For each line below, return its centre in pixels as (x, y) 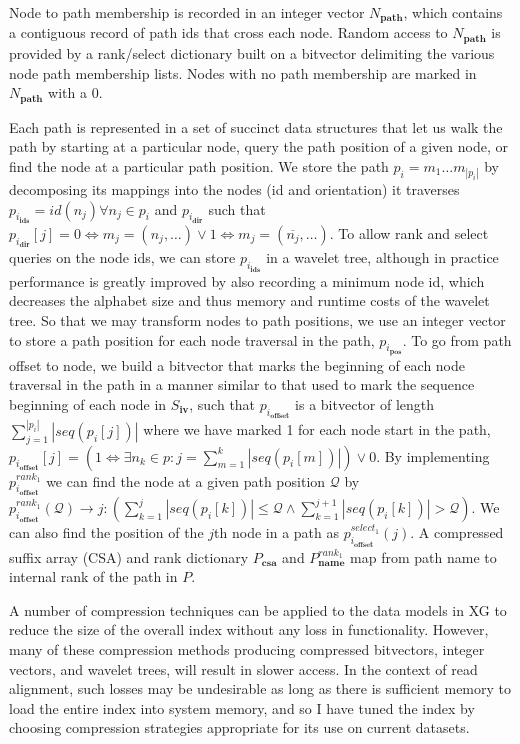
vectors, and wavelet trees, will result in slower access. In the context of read (243, 668)
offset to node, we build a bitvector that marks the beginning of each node (237, 364)
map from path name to (423, 556)
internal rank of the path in (93, 576)
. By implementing (433, 455)
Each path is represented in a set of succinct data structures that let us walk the (256, 126)
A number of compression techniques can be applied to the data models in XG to (258, 609)
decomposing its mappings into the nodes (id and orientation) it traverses (234, 188)
